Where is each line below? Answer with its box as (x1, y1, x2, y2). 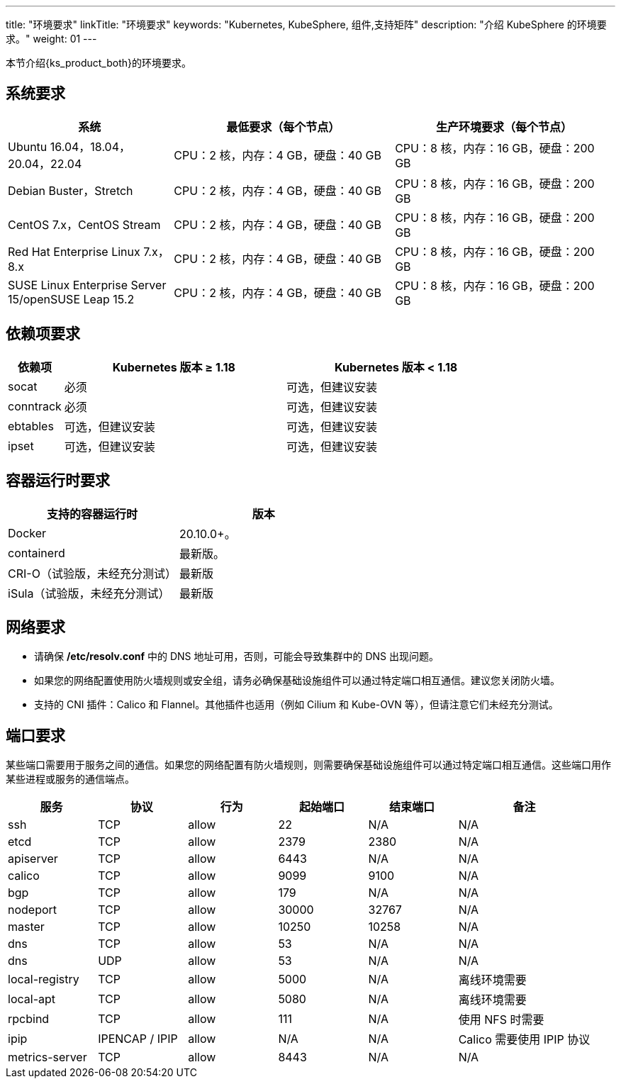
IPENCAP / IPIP (98, 1032, 178, 1046)
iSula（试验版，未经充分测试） (8, 586, 170, 600)
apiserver (8, 851, 58, 866)
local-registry (8, 972, 79, 987)
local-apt (8, 992, 55, 1007)
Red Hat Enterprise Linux (8, 244, 140, 259)
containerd (8, 545, 65, 560)
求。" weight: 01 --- (6, 33, 97, 45)
